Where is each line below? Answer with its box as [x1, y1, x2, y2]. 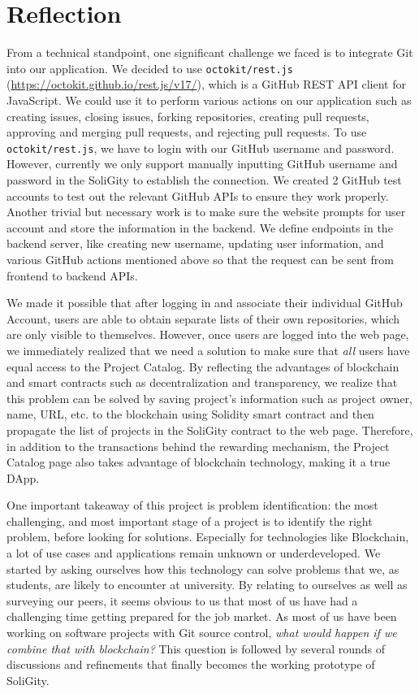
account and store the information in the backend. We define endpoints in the [6, 219, 393, 236]
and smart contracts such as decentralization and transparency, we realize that [6, 374, 398, 391]
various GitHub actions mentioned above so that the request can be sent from [6, 250, 394, 267]
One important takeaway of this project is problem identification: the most [6, 497, 378, 514]
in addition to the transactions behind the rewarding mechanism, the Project [6, 437, 390, 454]
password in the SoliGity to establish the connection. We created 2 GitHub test [6, 171, 402, 188]
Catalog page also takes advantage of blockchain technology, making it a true [6, 453, 391, 471]
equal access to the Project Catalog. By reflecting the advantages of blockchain [6, 358, 400, 375]
